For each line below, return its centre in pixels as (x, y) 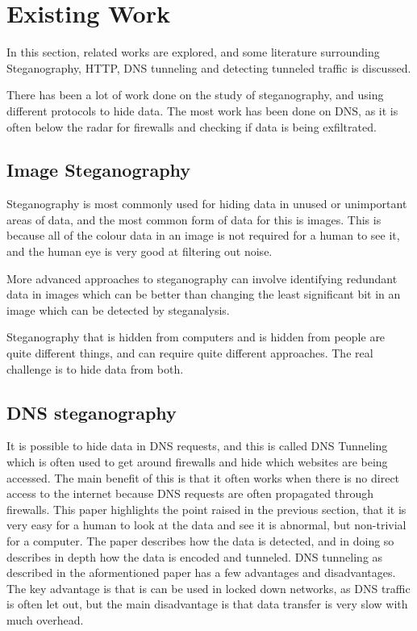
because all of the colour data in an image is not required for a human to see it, (203, 235)
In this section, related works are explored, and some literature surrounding (193, 52)
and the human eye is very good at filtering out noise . (140, 251)
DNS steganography (92, 412)
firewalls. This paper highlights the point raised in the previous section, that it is (206, 509)
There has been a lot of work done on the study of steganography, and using (195, 95)
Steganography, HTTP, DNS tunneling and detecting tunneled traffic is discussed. (209, 67)
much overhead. (45, 619)
